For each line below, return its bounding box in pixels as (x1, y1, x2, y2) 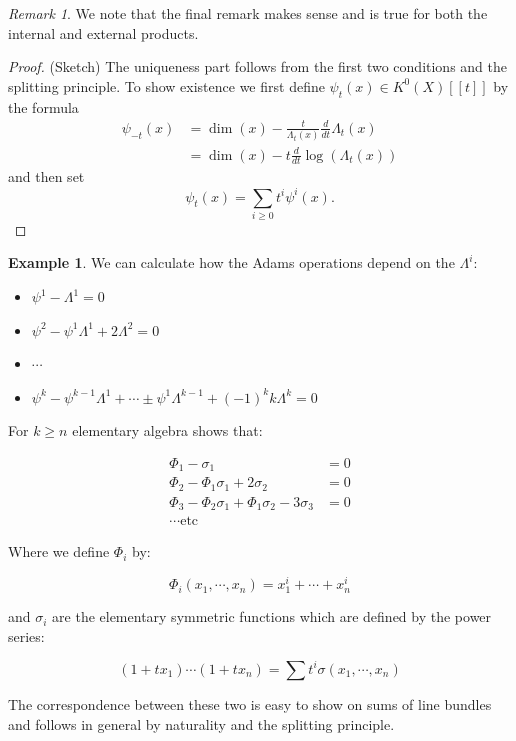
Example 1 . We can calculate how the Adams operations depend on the (8, 252, 455, 273)
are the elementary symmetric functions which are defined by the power (52, 606, 492, 627)
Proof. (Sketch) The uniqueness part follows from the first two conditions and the (8, 56, 508, 77)
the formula (8, 96, 79, 117)
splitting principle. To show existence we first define (8, 75, 325, 96)
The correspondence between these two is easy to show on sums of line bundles (8, 693, 492, 714)
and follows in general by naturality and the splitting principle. (8, 713, 395, 734)
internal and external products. (8, 22, 199, 43)
